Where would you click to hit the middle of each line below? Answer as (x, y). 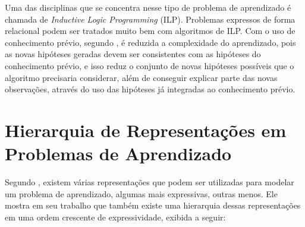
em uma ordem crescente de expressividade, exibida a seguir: (115, 217)
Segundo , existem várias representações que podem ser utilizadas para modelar (150, 182)
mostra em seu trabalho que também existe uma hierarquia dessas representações (153, 205)
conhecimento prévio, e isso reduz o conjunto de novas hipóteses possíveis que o (150, 65)
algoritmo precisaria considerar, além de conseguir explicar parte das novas (141, 77)
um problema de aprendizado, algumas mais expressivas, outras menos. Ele (141, 193)
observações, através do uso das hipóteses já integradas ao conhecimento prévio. (150, 89)
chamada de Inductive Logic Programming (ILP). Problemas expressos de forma (150, 19)
